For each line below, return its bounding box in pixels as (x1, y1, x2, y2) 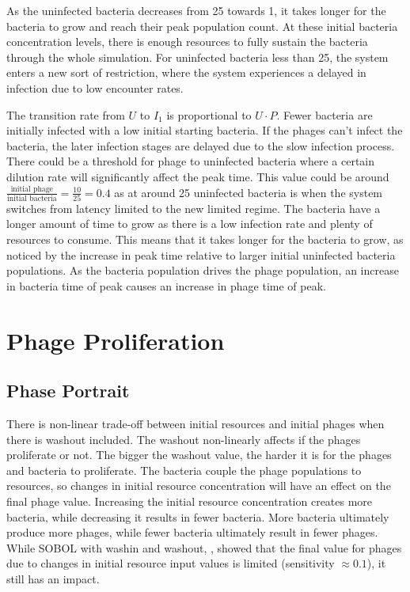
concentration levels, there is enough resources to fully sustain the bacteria (6, 33, 368, 50)
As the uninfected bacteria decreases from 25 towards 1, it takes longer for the (6, 2, 386, 18)
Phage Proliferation (6, 324, 225, 356)
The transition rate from (6, 106, 125, 123)
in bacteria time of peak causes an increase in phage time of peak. (6, 277, 326, 294)
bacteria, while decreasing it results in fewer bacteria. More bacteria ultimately (6, 508, 389, 525)
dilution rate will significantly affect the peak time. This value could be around (6, 168, 389, 184)
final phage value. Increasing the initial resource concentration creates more (6, 492, 373, 509)
